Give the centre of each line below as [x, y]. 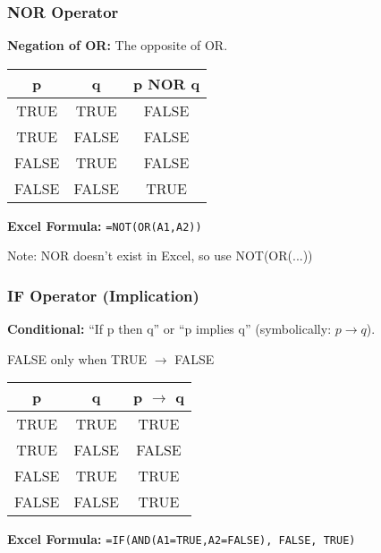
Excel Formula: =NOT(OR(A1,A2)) [105, 225]
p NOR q [166, 83]
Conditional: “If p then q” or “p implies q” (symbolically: [169, 329]
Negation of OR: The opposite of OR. [118, 45]
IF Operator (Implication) [103, 295]
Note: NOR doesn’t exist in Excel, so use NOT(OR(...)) [160, 255]
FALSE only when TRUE [77, 358]
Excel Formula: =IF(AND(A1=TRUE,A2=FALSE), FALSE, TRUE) [182, 539]
